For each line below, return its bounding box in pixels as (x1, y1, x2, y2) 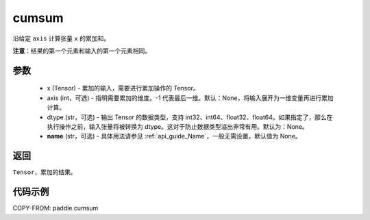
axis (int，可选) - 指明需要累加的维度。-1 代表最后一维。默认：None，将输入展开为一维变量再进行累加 (47, 93, 334, 102)
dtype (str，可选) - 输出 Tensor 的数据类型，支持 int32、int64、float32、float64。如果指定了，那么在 (47, 113, 333, 121)
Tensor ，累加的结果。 (12, 168, 77, 176)
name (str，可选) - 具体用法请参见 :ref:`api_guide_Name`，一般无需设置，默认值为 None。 (47, 132, 301, 140)
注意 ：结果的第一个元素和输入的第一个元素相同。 (12, 47, 151, 55)
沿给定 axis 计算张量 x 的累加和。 (12, 34, 110, 42)
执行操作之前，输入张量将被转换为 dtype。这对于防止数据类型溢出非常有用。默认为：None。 (47, 122, 308, 130)
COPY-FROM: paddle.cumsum (12, 204, 99, 212)
